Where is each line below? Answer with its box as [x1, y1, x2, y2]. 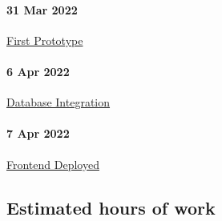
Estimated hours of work [6, 195, 216, 219]
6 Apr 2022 [6, 62, 70, 79]
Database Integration [6, 94, 111, 110]
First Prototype [6, 31, 83, 48]
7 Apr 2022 [6, 125, 70, 142]
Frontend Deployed [6, 155, 99, 172]
